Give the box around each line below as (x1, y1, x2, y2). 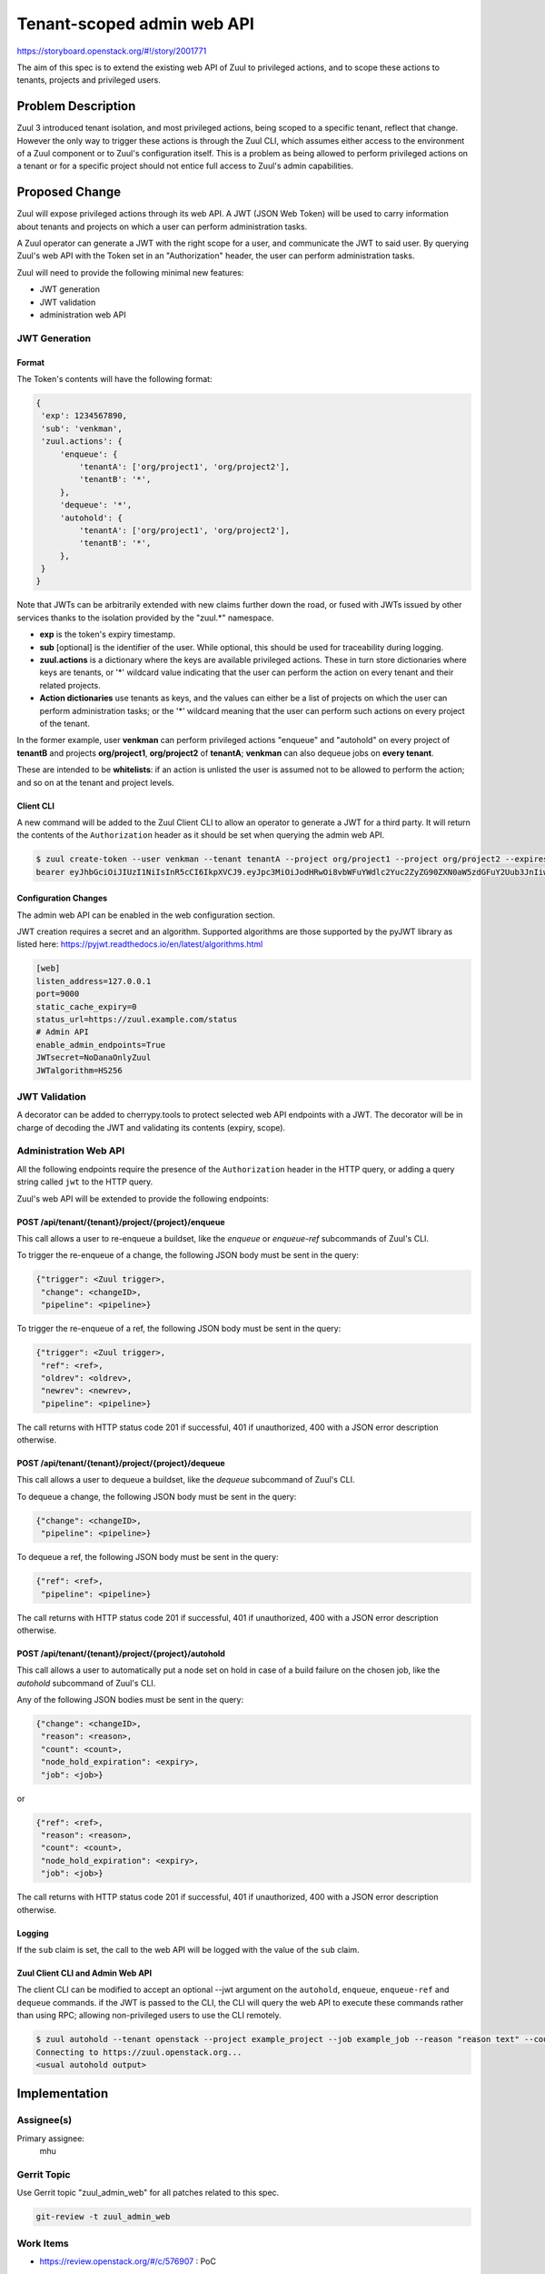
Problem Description (16, 98, 136, 114)
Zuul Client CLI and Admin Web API (16, 1967, 153, 1978)
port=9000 (35, 989, 80, 1000)
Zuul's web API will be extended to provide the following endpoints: (16, 1192, 270, 1204)
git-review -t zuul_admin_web (35, 2211, 171, 2222)
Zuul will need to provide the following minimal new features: (16, 267, 244, 277)
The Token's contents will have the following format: (16, 374, 213, 384)
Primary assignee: (16, 2133, 85, 2144)
